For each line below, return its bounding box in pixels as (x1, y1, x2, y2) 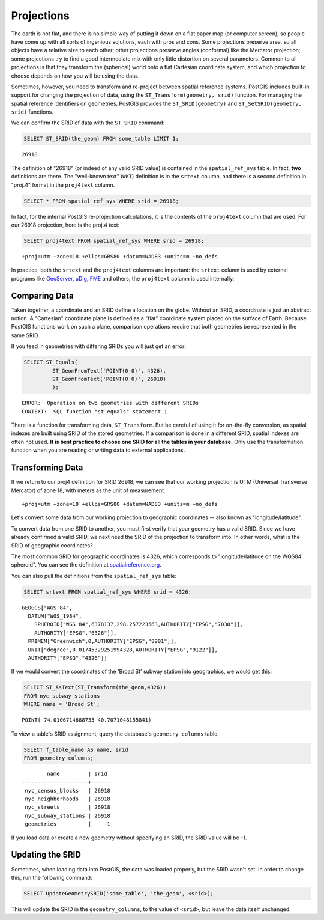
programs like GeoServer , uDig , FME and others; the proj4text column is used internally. (11, 275, 235, 282)
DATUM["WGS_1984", (28, 613, 82, 620)
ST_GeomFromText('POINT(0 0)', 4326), (52, 367, 166, 374)
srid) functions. (11, 108, 53, 115)
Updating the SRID (11, 850, 81, 860)
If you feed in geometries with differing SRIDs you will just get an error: (11, 343, 186, 350)
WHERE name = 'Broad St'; (23, 701, 100, 708)
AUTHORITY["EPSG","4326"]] (28, 655, 107, 661)
